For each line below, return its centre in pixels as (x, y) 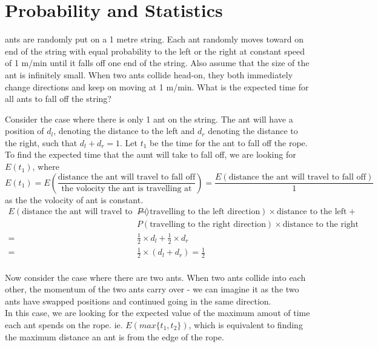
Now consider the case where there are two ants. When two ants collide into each (155, 277)
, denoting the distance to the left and (124, 131)
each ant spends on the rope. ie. (64, 325)
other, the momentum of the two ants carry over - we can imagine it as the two (152, 289)
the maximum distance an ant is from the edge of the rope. (114, 336)
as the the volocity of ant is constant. (74, 199)
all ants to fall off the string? (58, 99)
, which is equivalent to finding (246, 325)
